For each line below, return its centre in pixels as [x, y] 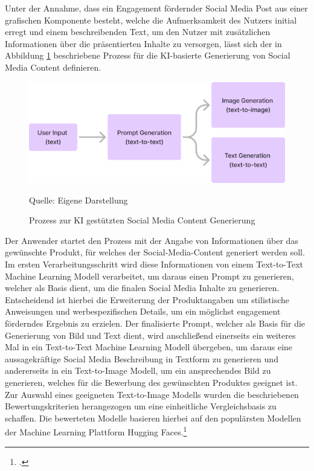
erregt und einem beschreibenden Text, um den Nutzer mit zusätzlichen [138, 32]
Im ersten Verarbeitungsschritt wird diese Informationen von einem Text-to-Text [154, 264]
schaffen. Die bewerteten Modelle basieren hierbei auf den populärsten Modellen [153, 418]
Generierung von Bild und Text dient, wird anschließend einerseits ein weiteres [150, 335]
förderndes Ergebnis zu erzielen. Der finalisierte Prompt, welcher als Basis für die [155, 323]
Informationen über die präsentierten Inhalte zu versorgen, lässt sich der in [143, 43]
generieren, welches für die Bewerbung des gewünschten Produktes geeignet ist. [151, 382]
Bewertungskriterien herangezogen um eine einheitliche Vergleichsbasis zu [141, 406]
